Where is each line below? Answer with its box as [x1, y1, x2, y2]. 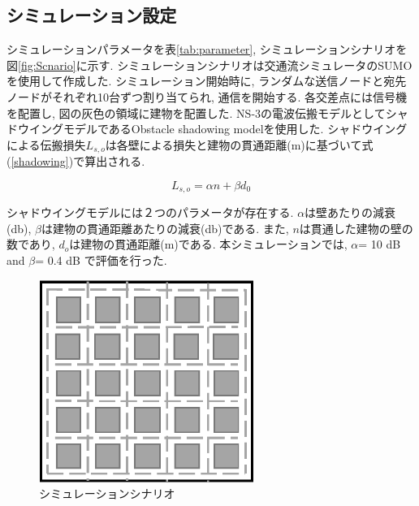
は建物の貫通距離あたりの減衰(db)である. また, [41, 219, 289, 236]
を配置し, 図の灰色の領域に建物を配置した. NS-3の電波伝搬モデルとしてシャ [6, 104, 408, 121]
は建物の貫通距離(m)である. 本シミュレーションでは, [69, 236, 348, 253]
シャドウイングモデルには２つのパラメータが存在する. [6, 204, 294, 221]
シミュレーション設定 [6, 2, 177, 28]
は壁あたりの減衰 [305, 204, 396, 221]
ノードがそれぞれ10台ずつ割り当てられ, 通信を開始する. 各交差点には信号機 [6, 88, 408, 105]
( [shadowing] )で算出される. [6, 153, 145, 170]
